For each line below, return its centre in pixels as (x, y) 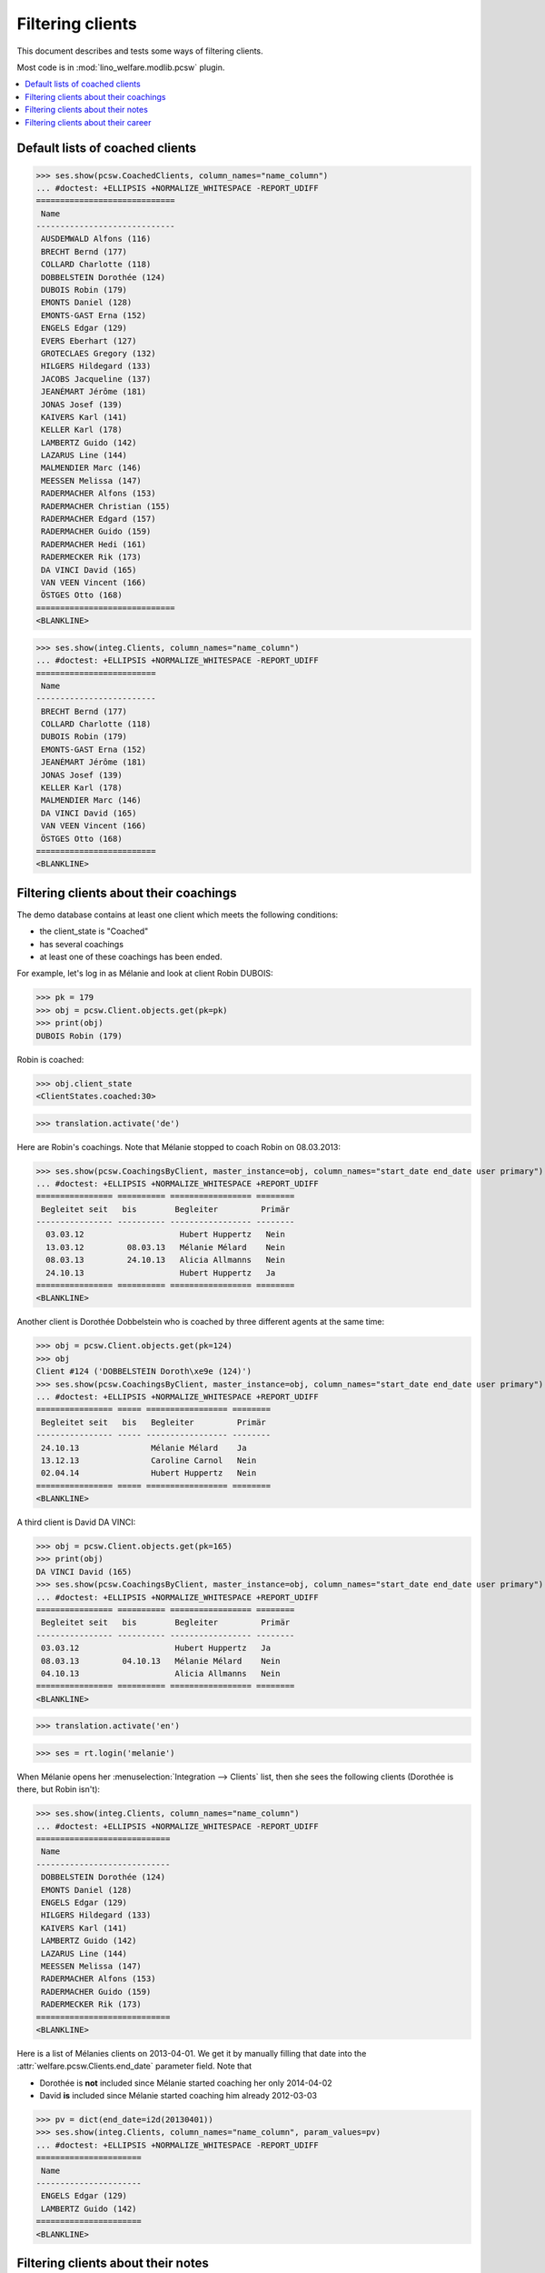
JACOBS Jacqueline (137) (96, 379)
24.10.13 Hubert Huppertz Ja (161, 1272)
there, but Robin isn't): (58, 1789)
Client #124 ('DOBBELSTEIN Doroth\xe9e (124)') (144, 1372)
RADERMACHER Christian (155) (106, 506)
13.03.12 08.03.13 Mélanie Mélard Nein (165, 1247)
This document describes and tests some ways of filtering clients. (140, 51)
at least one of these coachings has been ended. (131, 957)
